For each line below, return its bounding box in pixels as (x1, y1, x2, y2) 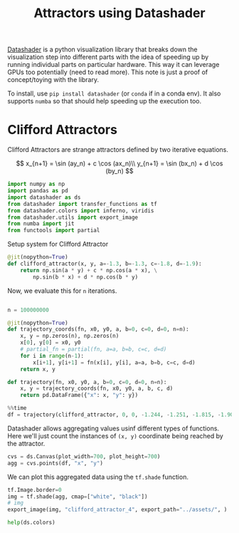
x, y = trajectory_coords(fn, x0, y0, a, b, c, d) (20, 385, 174, 393)
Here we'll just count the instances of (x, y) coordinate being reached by (7, 431, 224, 440)
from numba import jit (7, 220, 75, 227)
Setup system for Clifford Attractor (7, 240, 109, 249)
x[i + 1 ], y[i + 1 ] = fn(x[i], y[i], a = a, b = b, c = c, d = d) (33, 358, 196, 366)
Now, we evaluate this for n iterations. (7, 286, 117, 295)
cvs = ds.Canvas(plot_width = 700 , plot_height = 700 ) (7, 452, 161, 460)
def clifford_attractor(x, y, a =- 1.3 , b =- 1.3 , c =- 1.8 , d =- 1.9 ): (7, 260, 202, 267)
